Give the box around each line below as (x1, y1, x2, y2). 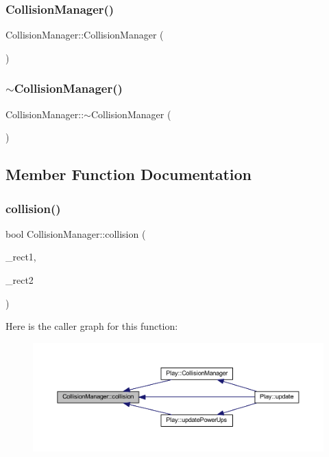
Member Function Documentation (5, 164, 252, 185)
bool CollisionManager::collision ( (5, 226, 146, 241)
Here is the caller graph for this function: (5, 319, 178, 333)
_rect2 (5, 273, 34, 287)
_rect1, (5, 249, 36, 264)
